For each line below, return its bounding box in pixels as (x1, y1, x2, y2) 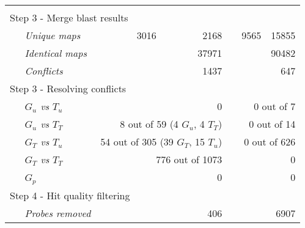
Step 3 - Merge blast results (10, 10, 128, 24)
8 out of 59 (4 (120, 117, 178, 131)
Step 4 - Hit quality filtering (10, 188, 130, 202)
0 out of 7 (254, 99, 296, 113)
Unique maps (24, 28, 81, 42)
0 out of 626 (244, 134, 296, 149)
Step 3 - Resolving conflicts (10, 81, 127, 95)
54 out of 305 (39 (100, 134, 174, 149)
